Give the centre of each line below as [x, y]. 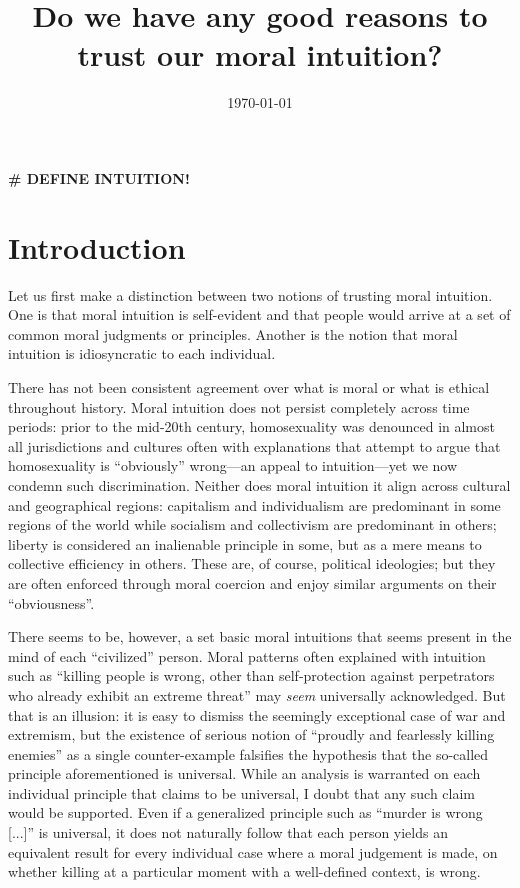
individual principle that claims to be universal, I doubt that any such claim [242, 792]
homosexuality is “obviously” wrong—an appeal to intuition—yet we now [233, 465]
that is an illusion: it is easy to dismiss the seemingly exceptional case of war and [257, 714]
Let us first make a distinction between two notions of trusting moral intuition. [250, 294]
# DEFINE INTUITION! [99, 177]
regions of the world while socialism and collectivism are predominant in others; [252, 524]
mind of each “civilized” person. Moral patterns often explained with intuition [247, 655]
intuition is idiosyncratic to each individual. [142, 353]
